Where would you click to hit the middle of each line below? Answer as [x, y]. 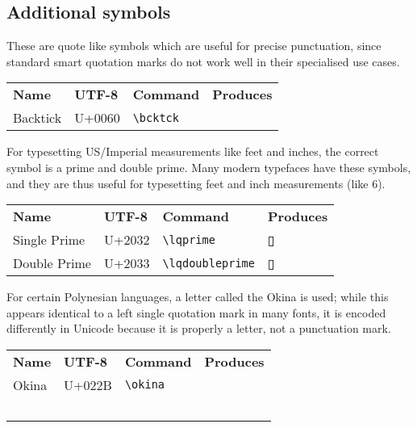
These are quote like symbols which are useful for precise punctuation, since [194, 46]
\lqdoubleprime [208, 263]
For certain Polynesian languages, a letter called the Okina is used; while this [198, 297]
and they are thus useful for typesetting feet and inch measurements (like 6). [196, 183]
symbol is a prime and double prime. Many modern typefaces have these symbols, [209, 167]
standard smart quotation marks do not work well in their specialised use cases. [203, 61]
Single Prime [49, 240]
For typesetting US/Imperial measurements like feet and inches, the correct [193, 151]
